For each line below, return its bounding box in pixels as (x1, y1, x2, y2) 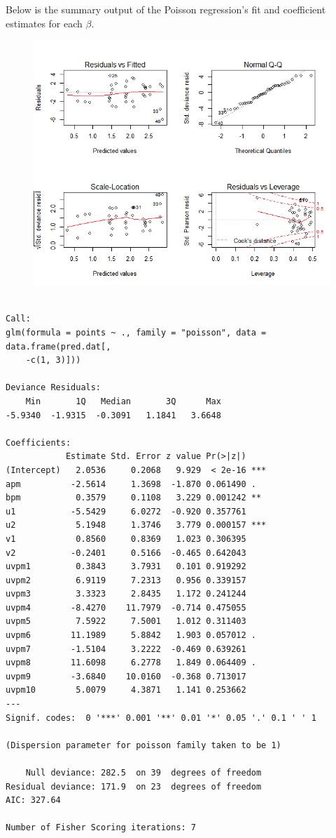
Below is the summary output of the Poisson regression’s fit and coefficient (6, 2, 326, 16)
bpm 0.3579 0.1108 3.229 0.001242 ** (6, 493, 262, 503)
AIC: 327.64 (6, 795, 61, 806)
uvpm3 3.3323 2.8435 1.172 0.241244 (6, 589, 246, 599)
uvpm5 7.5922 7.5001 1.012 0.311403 (6, 616, 246, 627)
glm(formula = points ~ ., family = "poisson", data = (6, 328, 267, 338)
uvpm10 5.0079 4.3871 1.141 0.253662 (6, 685, 246, 696)
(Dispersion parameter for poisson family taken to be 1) (6, 740, 281, 750)
